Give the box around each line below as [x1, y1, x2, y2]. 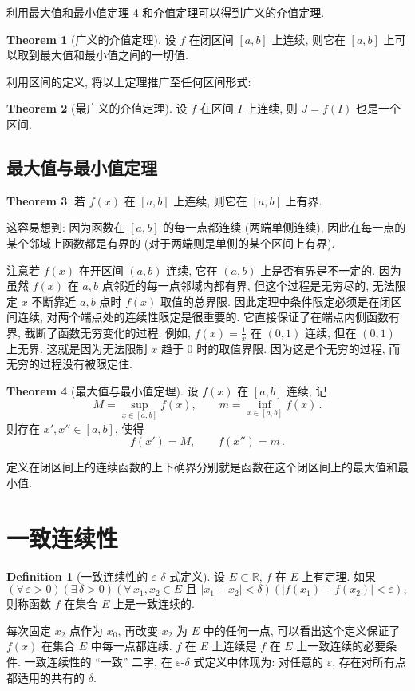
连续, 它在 [166, 261, 218, 278]
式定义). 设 [169, 567, 226, 584]
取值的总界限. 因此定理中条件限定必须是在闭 [160, 292, 391, 309]
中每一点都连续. [90, 637, 172, 654]
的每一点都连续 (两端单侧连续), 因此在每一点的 [163, 219, 406, 236]
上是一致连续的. [113, 595, 195, 612]
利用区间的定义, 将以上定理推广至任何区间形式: [6, 73, 251, 89]
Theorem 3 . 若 [6, 192, 85, 208]
